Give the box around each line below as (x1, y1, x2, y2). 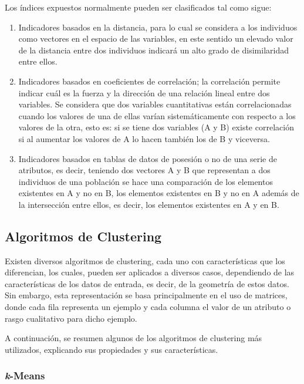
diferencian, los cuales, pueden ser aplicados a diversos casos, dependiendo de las (5, 266, 295, 278)
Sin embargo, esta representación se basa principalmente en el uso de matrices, (5, 289, 288, 301)
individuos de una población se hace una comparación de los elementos (18, 175, 273, 187)
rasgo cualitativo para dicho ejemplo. (5, 312, 137, 324)
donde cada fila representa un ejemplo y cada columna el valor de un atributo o (5, 301, 291, 313)
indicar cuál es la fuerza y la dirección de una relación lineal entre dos (18, 86, 270, 99)
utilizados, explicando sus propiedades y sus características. (5, 343, 218, 355)
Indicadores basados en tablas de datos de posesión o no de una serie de (18, 152, 277, 164)
